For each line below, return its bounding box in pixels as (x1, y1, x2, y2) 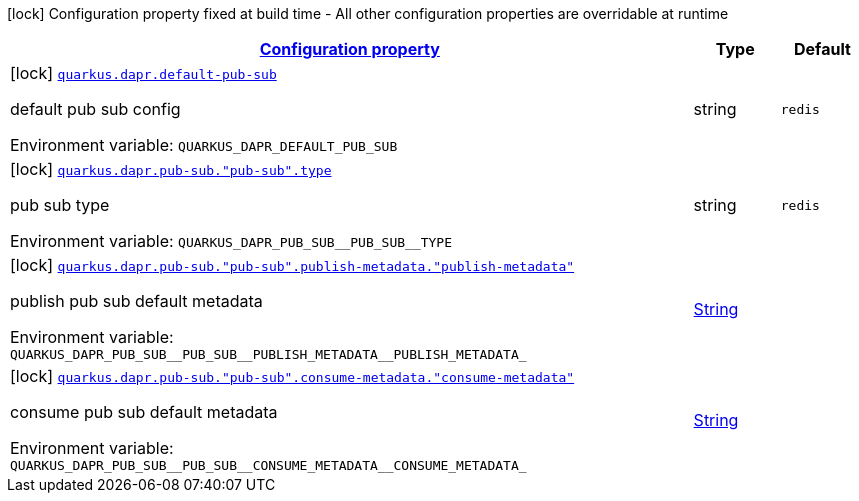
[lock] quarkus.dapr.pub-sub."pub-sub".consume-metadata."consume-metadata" (10, 366, 575, 386)
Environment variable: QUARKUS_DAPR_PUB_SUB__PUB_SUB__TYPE (10, 231, 453, 251)
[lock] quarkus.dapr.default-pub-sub (10, 63, 277, 83)
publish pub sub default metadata (10, 291, 263, 311)
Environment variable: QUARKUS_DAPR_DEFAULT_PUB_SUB (10, 135, 398, 155)
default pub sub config (10, 99, 181, 119)
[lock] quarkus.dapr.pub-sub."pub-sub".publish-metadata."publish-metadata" (10, 255, 575, 275)
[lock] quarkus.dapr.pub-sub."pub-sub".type (10, 159, 332, 179)
